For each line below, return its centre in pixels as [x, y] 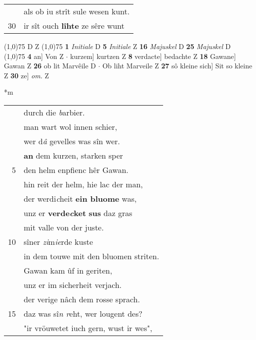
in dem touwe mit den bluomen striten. [91, 256]
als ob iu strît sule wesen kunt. [77, 11]
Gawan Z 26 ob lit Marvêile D [50, 66]
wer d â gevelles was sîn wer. [72, 141]
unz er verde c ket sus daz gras [78, 213]
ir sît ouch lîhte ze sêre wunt [74, 26]
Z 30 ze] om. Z [27, 75]
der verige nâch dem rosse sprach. [82, 299]
